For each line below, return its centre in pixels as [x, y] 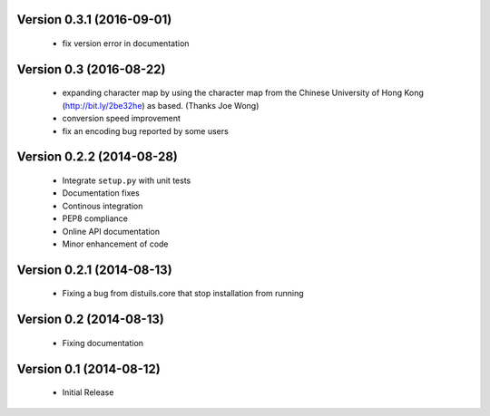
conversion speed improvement [122, 119]
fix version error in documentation [126, 44]
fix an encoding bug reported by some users [145, 131]
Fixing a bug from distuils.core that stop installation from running [183, 294]
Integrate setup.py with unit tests [127, 180]
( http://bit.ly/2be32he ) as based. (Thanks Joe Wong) [161, 105]
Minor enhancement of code [115, 244]
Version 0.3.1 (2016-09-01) [94, 19]
